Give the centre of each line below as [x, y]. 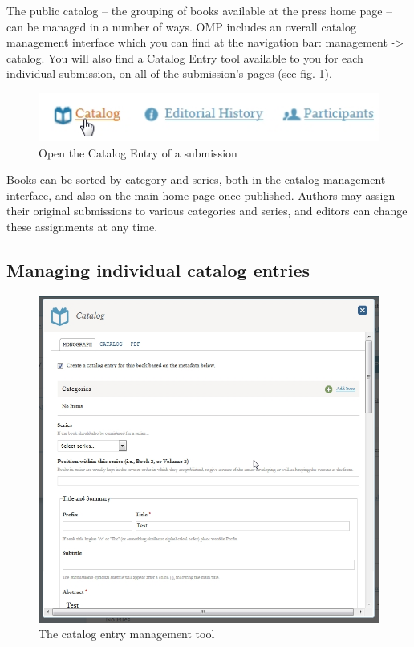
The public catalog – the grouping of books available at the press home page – [199, 10]
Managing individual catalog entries [158, 270]
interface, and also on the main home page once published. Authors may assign [201, 195]
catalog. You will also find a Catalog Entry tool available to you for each [185, 57]
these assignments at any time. [82, 227]
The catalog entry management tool [127, 634]
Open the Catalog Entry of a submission [138, 152]
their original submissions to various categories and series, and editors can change [207, 211]
